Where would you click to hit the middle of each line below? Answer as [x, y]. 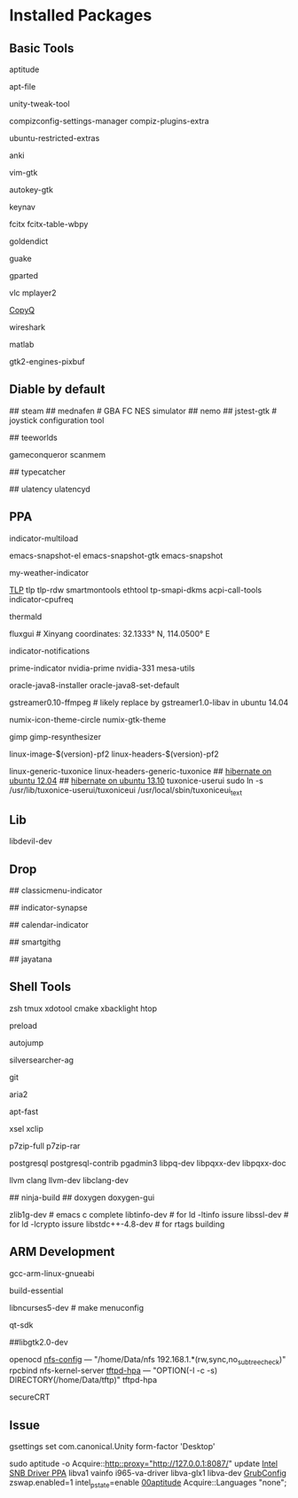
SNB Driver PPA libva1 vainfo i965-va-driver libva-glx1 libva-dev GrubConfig [148, 1473]
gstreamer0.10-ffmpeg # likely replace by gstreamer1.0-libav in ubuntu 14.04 [149, 702]
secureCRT [30, 1397]
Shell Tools [40, 987]
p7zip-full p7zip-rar [45, 1146]
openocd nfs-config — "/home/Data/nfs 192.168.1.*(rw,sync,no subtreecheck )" [148, 1360]
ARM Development [62, 1252]
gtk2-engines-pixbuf [47, 361]
